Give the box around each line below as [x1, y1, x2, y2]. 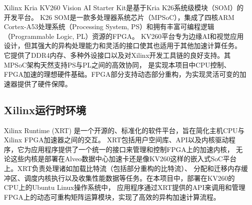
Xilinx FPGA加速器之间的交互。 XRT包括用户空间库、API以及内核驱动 [4, 135, 229, 145]
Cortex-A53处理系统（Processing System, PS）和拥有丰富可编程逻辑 [4, 21, 214, 32]
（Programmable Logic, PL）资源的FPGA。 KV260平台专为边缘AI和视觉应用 [4, 31, 244, 41]
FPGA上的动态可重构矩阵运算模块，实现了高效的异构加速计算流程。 [4, 191, 220, 202]
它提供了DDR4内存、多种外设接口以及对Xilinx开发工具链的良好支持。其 [4, 50, 231, 60]
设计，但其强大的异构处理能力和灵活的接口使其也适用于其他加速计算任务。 [4, 40, 241, 51]
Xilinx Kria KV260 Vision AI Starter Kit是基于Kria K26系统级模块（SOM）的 [4, 2, 244, 12]
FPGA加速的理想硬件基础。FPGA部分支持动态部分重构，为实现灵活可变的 [4, 69, 240, 79]
